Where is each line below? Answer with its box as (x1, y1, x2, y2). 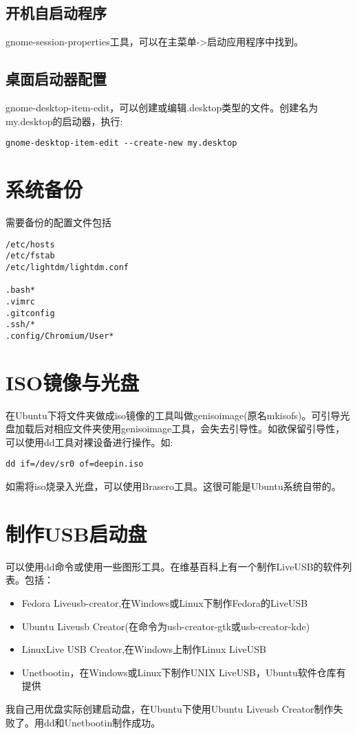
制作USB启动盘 (6, 519, 147, 547)
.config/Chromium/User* (6, 331, 114, 341)
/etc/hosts (6, 239, 55, 249)
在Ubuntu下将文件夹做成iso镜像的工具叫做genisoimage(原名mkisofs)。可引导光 (6, 408, 350, 422)
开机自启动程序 (6, 2, 107, 23)
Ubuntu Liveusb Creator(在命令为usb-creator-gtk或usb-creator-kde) (21, 619, 310, 633)
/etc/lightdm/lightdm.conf (6, 262, 129, 272)
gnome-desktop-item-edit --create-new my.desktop (6, 138, 237, 148)
